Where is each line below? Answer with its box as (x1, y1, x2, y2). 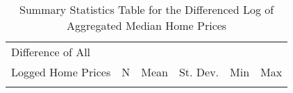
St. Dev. (178, 64, 219, 80)
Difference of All (11, 44, 91, 60)
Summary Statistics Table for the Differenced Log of (19, 1, 274, 17)
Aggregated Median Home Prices (67, 17, 227, 33)
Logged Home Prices (11, 64, 111, 80)
